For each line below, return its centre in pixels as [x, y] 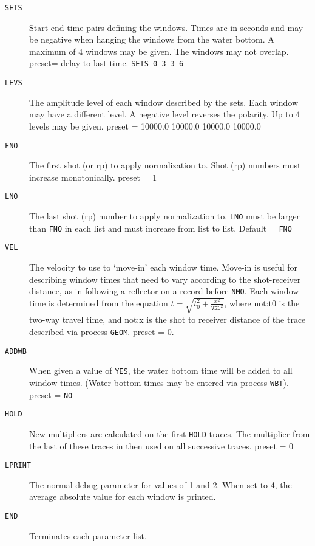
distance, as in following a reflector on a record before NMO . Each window [164, 291]
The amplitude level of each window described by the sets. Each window [164, 102]
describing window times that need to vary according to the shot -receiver [165, 279]
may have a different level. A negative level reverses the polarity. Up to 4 [165, 114]
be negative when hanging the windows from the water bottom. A [152, 39]
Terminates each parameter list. [88, 535]
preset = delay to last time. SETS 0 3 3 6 [107, 63]
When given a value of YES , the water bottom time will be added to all [161, 371]
